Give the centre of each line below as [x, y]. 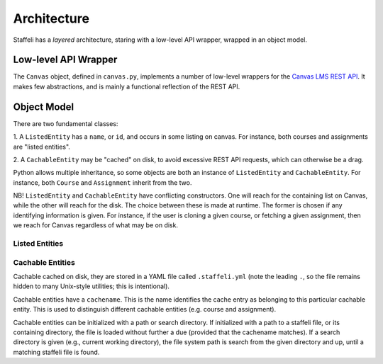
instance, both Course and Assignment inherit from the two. [102, 182]
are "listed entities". [42, 147]
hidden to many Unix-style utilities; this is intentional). [91, 286]
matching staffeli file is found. [56, 352]
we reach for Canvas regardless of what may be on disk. [96, 225]
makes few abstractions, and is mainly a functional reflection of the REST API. [127, 86]
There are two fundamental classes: [66, 123]
